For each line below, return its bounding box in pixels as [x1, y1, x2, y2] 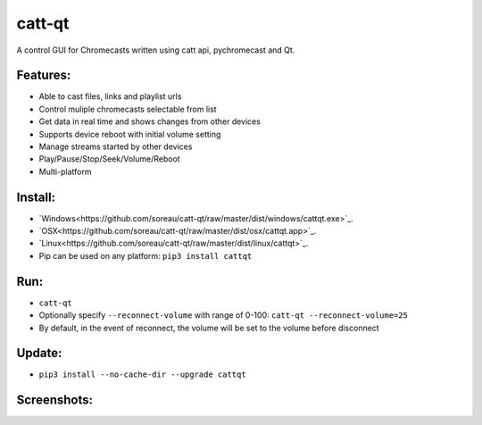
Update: [16, 346, 62, 361]
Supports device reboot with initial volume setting [38, 129, 221, 139]
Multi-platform [38, 166, 92, 177]
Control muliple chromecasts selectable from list [38, 104, 218, 114]
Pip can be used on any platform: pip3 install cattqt [38, 250, 253, 261]
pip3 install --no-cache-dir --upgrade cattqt [38, 370, 246, 379]
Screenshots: [16, 393, 94, 408]
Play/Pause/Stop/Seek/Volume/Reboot [38, 154, 180, 164]
